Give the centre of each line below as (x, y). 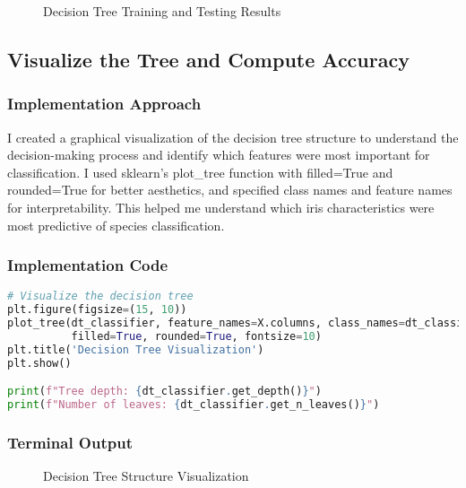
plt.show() (39, 363)
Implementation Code (88, 265)
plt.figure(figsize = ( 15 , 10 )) (97, 310)
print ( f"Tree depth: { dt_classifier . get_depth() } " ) (164, 392)
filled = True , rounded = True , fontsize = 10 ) (196, 336)
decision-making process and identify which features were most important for (219, 155)
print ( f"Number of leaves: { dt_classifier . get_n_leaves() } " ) (194, 405)
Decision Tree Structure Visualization (146, 476)
